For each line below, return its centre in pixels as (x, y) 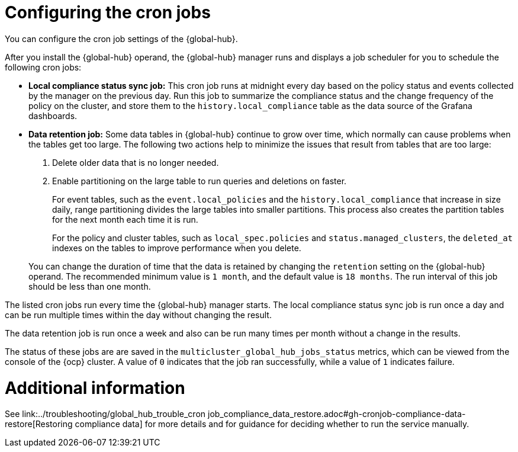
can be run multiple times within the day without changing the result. (138, 315)
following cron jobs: (43, 67)
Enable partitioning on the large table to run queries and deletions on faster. (200, 181)
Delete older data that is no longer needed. (136, 162)
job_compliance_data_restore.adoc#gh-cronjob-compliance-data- (337, 414)
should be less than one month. (90, 286)
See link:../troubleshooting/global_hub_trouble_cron (105, 414)
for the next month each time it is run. (125, 219)
